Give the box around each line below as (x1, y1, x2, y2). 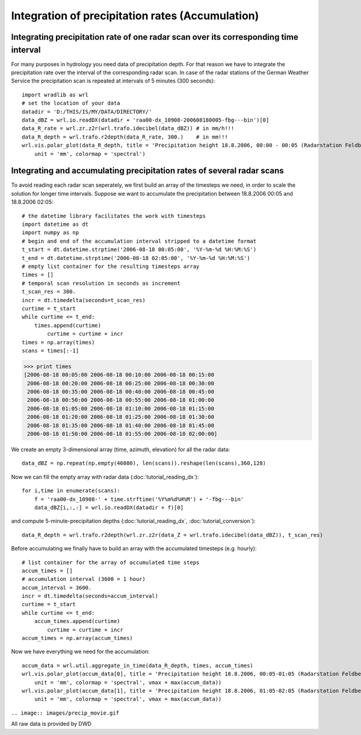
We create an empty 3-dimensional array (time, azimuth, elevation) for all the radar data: (11, 445, 230, 453)
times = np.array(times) (22, 339, 95, 346)
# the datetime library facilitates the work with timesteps (22, 212, 206, 219)
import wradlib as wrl (22, 91, 89, 98)
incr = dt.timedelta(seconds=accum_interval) (22, 593, 159, 600)
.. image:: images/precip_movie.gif (11, 709, 120, 716)
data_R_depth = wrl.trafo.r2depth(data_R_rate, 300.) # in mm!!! (22, 133, 228, 140)
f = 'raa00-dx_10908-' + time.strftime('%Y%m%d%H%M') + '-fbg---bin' (34, 495, 244, 503)
